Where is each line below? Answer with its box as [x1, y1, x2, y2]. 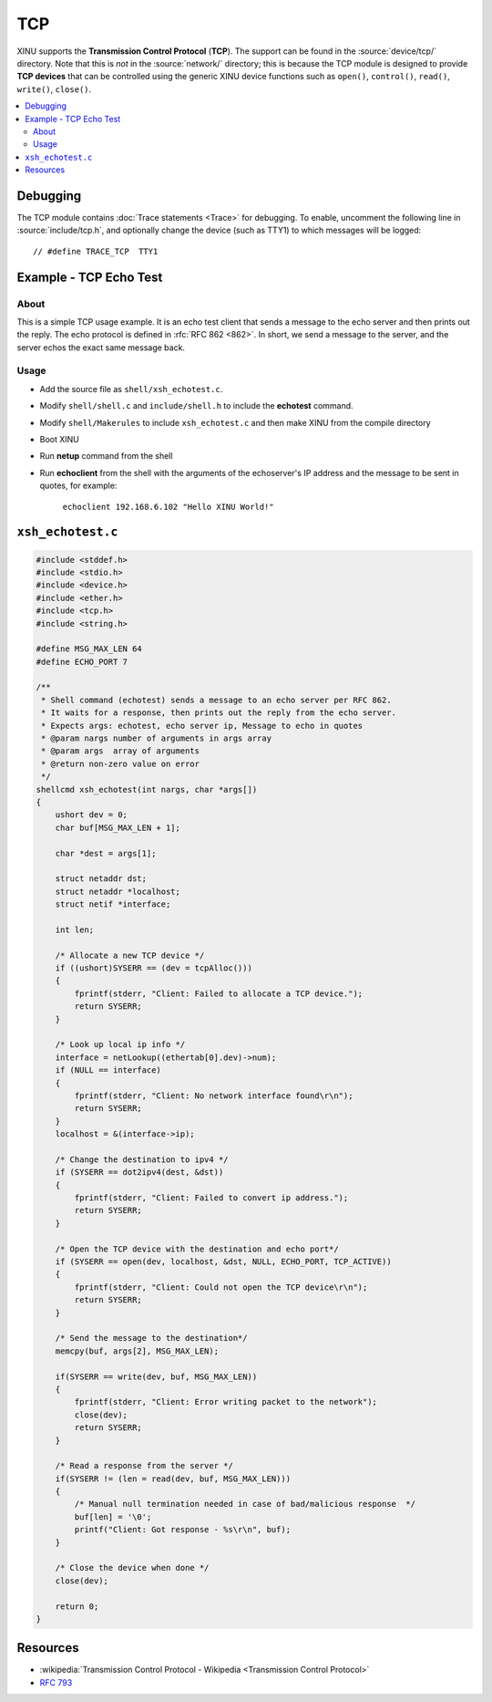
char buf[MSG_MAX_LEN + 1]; [55, 822, 181, 833]
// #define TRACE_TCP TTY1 [33, 246, 159, 256]
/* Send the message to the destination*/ [55, 1333, 248, 1344]
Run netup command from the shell [39, 451, 173, 462]
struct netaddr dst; [55, 874, 148, 884]
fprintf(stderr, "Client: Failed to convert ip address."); [74, 1193, 349, 1203]
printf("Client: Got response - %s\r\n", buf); [74, 1524, 292, 1535]
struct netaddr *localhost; [55, 886, 181, 897]
